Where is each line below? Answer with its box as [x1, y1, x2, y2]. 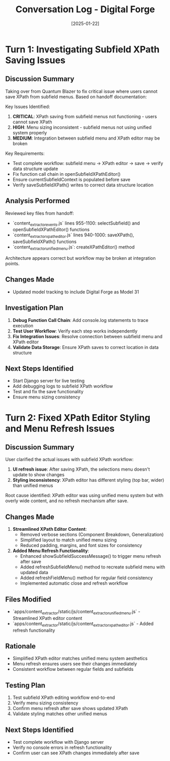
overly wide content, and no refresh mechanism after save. [5, 498, 128, 504]
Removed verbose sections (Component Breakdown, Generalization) [20, 531, 164, 538]
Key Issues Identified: [5, 103, 50, 110]
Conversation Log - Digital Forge [15, 4, 155, 15]
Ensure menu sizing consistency [12, 394, 81, 400]
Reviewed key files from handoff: [5, 210, 75, 216]
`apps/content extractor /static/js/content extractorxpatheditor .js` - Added [12, 620, 154, 628]
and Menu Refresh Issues [5, 423, 115, 434]
